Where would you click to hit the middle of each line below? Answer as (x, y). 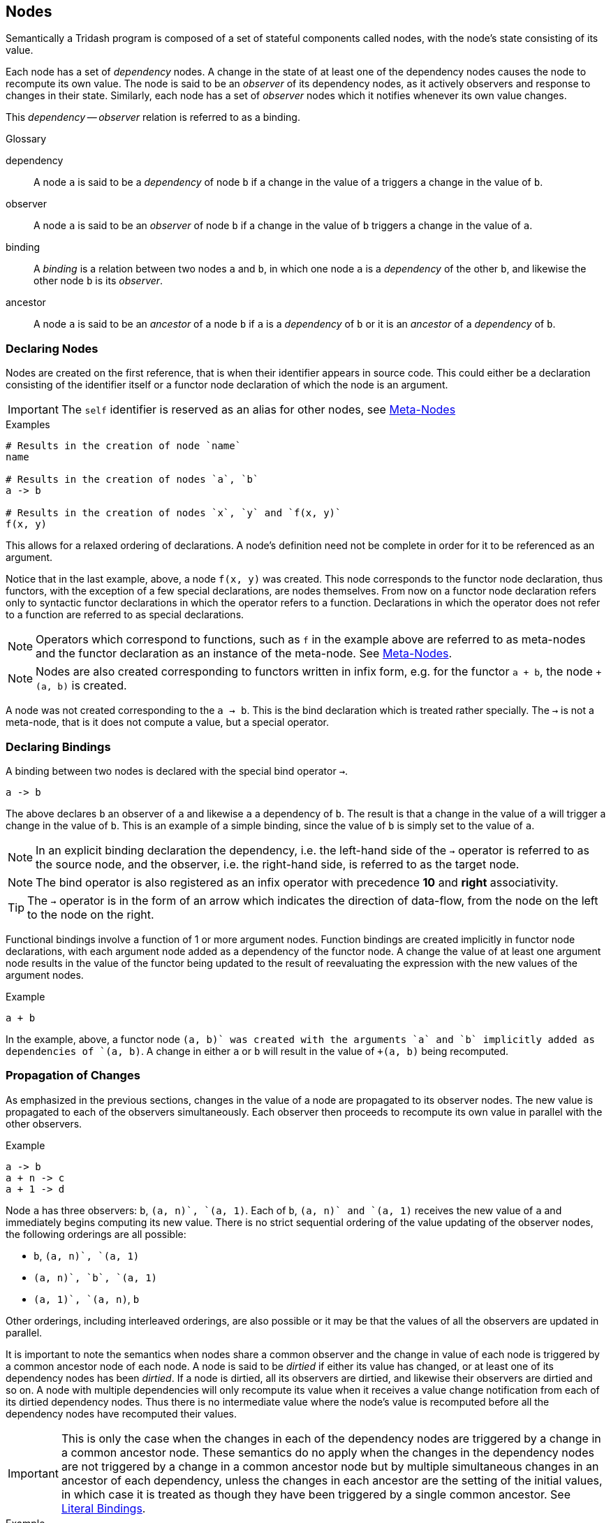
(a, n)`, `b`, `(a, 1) (96, 1277)
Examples (28, 425)
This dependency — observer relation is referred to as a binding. (153, 117)
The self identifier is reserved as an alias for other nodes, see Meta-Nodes (258, 410)
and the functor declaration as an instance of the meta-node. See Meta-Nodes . (244, 654)
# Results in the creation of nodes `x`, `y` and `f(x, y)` (174, 513)
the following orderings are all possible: (96, 1234)
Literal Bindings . (103, 1508)
